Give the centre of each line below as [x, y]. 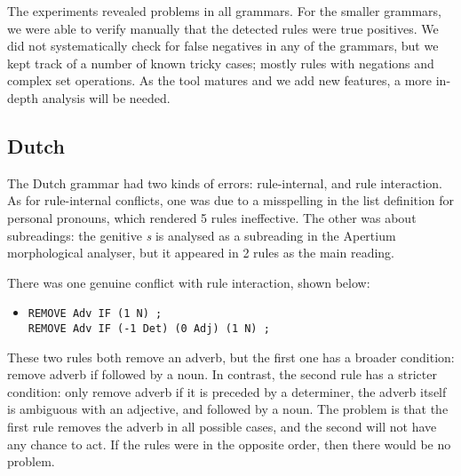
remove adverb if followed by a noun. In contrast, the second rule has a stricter [222, 374]
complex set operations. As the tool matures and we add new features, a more [220, 80]
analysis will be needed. [106, 97]
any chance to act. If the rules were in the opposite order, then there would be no [229, 444]
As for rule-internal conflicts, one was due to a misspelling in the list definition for [231, 200]
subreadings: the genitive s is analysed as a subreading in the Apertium [202, 235]
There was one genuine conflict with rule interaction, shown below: [189, 282]
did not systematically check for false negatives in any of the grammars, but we [223, 46]
